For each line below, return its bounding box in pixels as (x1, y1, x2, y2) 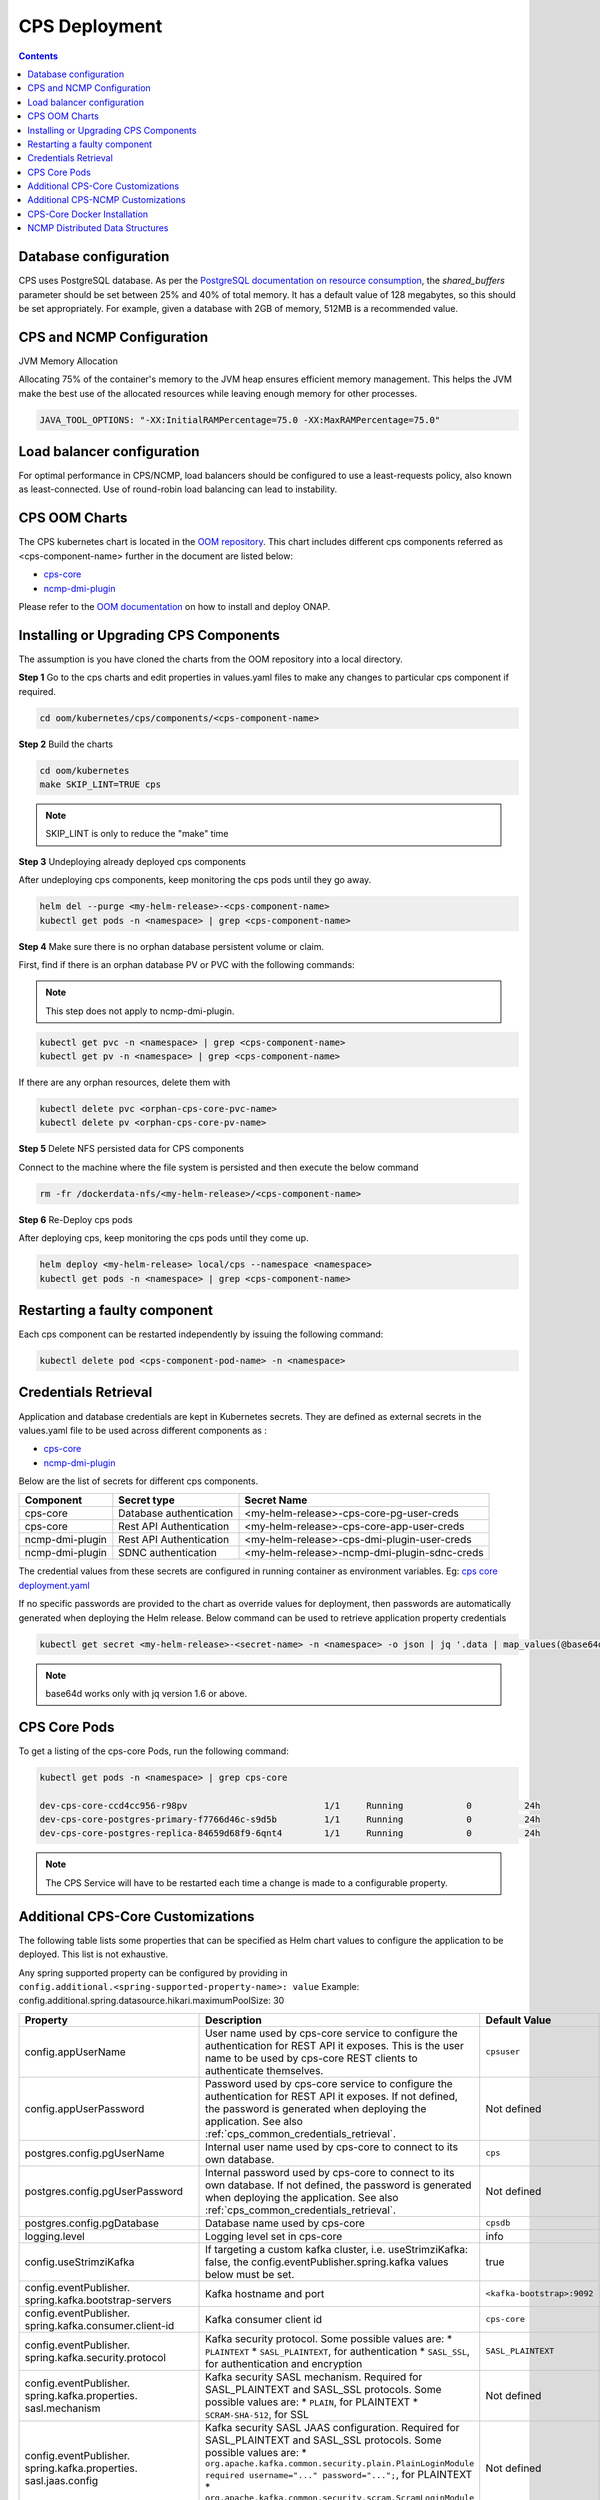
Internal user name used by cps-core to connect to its (205, 2140, 459, 2154)
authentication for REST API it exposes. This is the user (205, 2038, 464, 2052)
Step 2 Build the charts (18, 738, 114, 750)
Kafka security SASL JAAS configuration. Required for (205, 2420, 460, 2434)
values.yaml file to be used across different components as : (18, 1424, 267, 1436)
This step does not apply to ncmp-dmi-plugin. (45, 1005, 235, 1017)
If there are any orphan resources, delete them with (18, 1076, 231, 1089)
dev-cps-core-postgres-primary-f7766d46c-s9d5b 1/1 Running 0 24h (39, 1814, 541, 1825)
